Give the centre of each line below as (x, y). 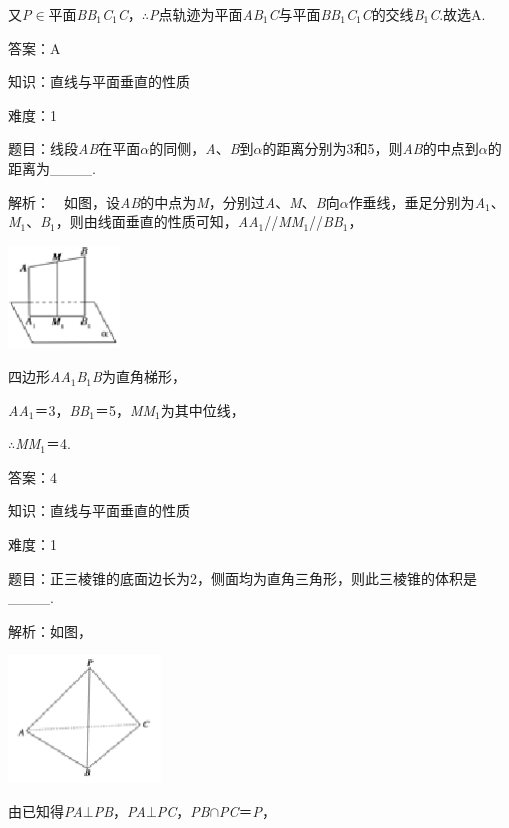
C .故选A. (457, 14)
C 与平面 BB (304, 14)
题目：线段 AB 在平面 (74, 148)
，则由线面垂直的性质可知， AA (157, 221)
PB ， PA (119, 810)
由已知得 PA (45, 810)
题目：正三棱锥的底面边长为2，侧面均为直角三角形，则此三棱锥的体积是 (242, 577)
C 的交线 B (392, 14)
